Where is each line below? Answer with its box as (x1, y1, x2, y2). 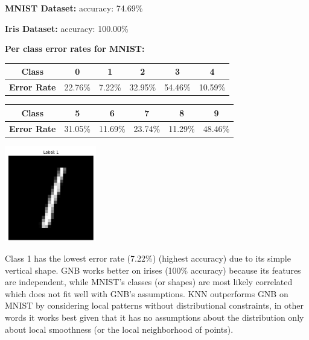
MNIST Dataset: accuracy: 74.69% (5, 2, 143, 14)
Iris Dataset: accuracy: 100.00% (5, 22, 129, 34)
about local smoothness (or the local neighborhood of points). (5, 323, 234, 335)
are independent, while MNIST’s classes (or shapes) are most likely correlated (5, 275, 293, 288)
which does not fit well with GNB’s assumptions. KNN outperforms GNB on (5, 287, 288, 300)
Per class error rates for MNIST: (5, 42, 145, 55)
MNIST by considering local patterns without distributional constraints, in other (5, 299, 304, 312)
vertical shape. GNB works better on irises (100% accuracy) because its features (5, 263, 301, 276)
